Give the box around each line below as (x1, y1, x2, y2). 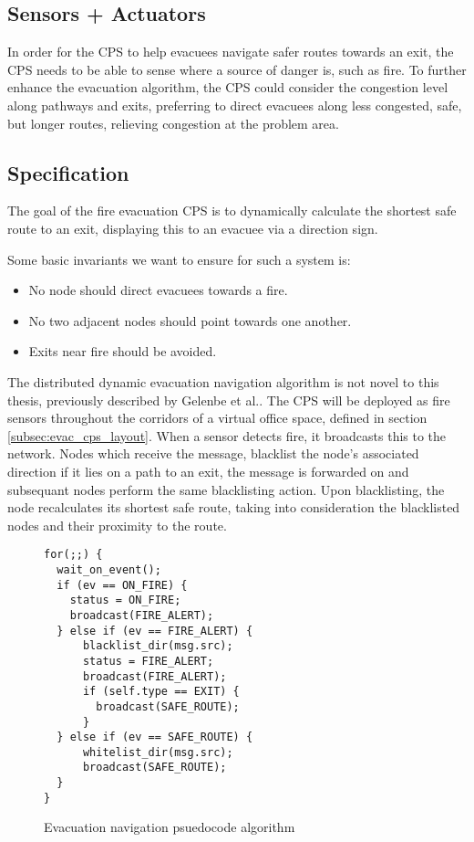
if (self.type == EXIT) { (82, 685, 240, 699)
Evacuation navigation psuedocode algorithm (44, 817, 295, 837)
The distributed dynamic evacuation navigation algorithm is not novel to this (7, 372, 439, 391)
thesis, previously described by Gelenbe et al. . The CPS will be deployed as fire (7, 390, 450, 409)
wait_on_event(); (57, 563, 161, 576)
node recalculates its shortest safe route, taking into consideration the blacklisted (7, 498, 460, 517)
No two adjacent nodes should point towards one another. (28, 310, 352, 330)
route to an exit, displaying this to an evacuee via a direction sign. (7, 218, 378, 237)
